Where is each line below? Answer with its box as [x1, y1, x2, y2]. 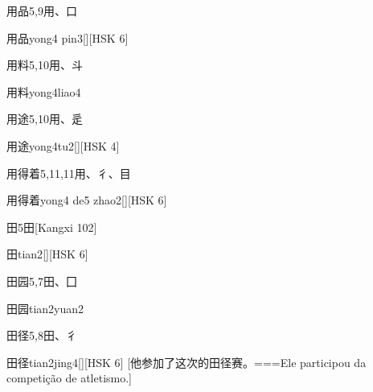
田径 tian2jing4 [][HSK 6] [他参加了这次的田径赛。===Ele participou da [6, 353, 367, 370]
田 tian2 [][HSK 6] [6, 246, 88, 262]
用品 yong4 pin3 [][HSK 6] [6, 29, 129, 46]
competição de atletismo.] [6, 369, 133, 386]
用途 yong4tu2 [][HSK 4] [6, 137, 120, 154]
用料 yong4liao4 [6, 83, 81, 100]
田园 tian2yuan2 [6, 299, 84, 316]
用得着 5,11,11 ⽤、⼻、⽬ [6, 164, 131, 181]
